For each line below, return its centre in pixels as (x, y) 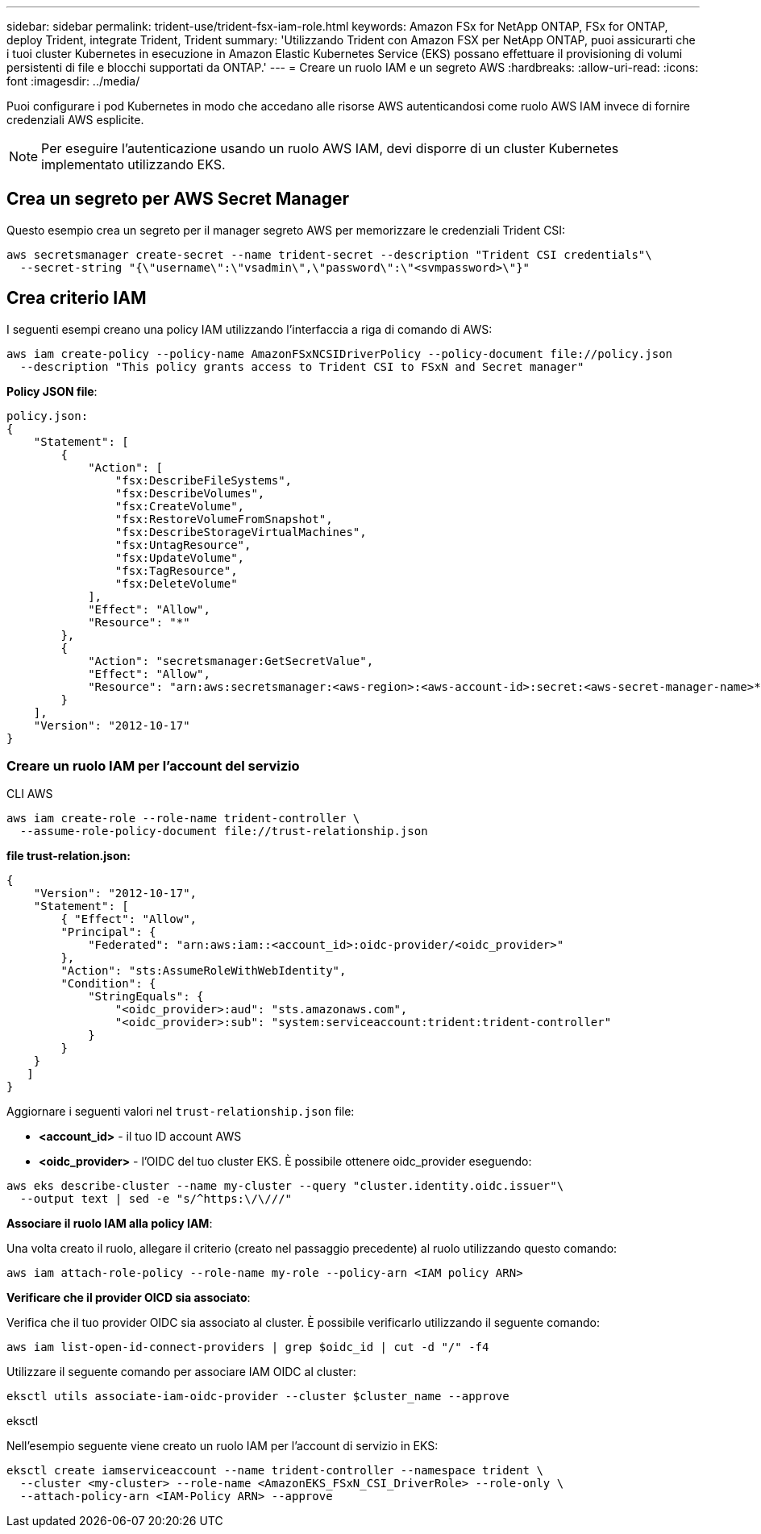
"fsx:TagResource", (176, 570)
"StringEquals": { (146, 997)
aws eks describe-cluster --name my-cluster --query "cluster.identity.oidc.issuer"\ (285, 1186)
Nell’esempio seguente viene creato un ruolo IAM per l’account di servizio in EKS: (222, 1446)
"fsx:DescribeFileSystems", (204, 480)
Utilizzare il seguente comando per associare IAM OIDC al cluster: (181, 1372)
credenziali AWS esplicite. (75, 120)
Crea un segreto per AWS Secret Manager (178, 199)
